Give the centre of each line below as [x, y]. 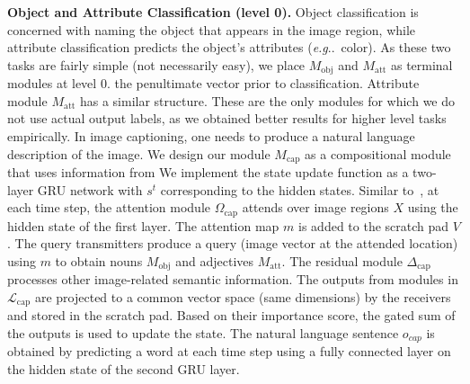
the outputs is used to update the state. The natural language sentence [203, 332]
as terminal [421, 64]
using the [433, 207]
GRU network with [90, 189]
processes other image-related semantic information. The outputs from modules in [233, 279]
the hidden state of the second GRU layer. [124, 369]
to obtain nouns [99, 260]
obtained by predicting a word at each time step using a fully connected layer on [229, 351]
